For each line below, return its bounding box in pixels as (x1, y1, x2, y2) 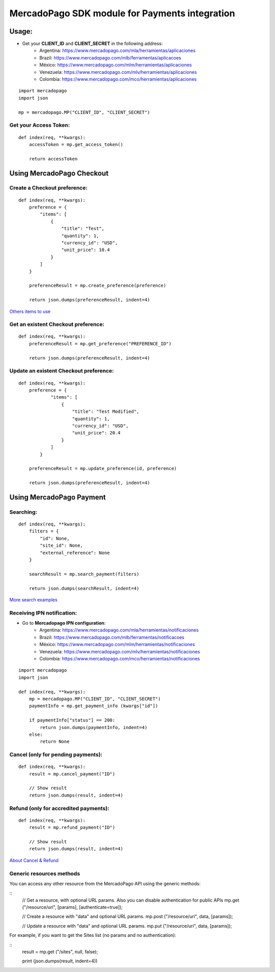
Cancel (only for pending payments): (9, 751, 103, 758)
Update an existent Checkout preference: (9, 367, 114, 374)
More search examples (9, 596, 58, 603)
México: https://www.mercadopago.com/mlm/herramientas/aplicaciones (39, 62, 192, 68)
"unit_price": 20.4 (72, 430, 121, 436)
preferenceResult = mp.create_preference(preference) (29, 283, 167, 289)
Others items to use (9, 308, 51, 314)
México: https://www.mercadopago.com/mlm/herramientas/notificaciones (39, 642, 196, 648)
